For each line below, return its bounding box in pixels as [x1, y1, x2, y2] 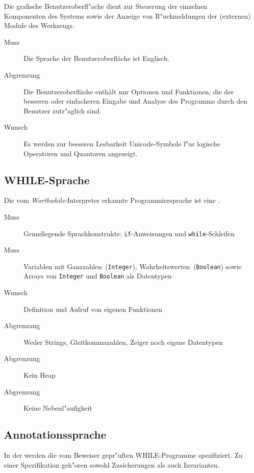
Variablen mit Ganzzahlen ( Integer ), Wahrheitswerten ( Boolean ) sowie [24, 261, 242, 271]
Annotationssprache [4, 427, 106, 442]
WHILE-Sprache [4, 172, 90, 187]
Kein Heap [24, 370, 55, 380]
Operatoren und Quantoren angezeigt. [24, 148, 138, 158]
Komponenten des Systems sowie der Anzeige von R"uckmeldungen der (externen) [4, 10, 251, 21]
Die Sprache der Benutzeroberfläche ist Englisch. [24, 53, 170, 63]
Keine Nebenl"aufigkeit [24, 403, 92, 413]
